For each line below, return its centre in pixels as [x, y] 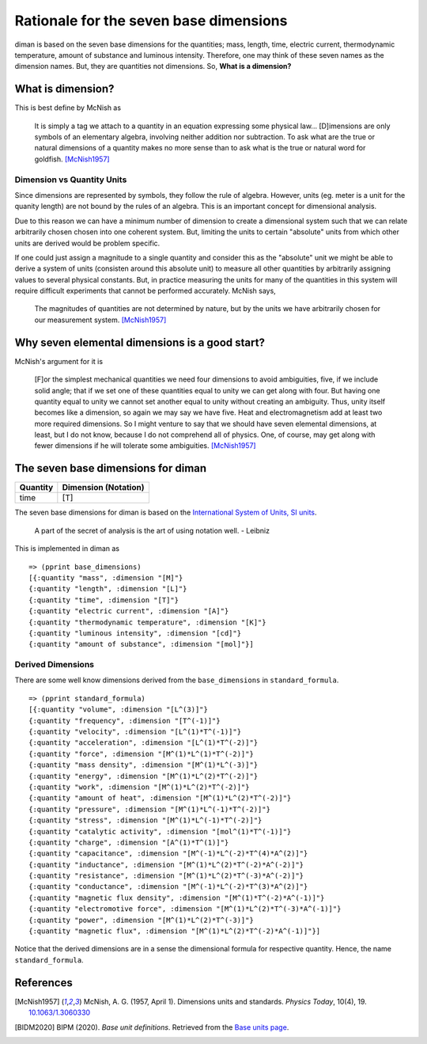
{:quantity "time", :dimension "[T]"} [104, 600]
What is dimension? [64, 89]
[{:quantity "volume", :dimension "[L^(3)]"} [119, 710]
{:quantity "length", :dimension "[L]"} [108, 589]
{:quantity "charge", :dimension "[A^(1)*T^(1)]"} [129, 842]
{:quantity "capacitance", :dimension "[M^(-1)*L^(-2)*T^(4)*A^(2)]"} [168, 854]
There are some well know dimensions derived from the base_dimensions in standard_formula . [177, 680]
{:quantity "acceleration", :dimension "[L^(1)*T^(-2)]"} [144, 743]
